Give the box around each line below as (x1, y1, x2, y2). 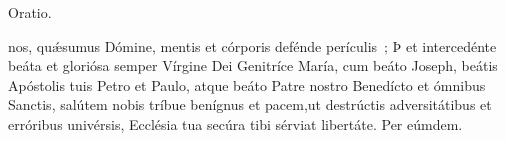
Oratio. (8, 2, 52, 22)
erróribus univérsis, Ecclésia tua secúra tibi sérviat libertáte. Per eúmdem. (8, 113, 463, 134)
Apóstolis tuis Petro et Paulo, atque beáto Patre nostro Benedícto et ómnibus (8, 74, 486, 95)
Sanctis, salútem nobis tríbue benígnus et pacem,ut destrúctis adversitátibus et (8, 94, 492, 115)
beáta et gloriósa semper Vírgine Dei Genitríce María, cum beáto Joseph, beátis (8, 55, 498, 76)
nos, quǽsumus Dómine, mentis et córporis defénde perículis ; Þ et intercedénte (8, 35, 497, 56)
